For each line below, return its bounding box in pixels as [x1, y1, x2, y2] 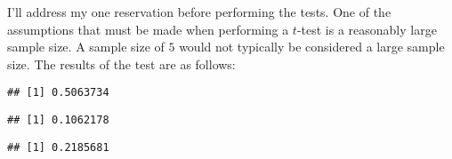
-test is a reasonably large [296, 20, 437, 38]
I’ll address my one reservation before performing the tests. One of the [7, 3, 391, 20]
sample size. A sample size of [7, 37, 165, 56]
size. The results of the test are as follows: [7, 54, 236, 73]
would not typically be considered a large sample [179, 37, 445, 56]
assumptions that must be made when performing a [7, 20, 289, 38]
